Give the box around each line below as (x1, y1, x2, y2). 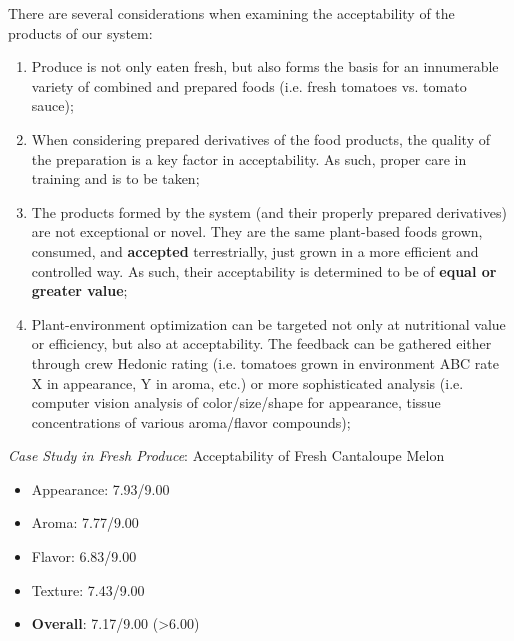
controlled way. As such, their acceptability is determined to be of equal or (31, 260, 497, 281)
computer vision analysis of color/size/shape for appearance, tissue (31, 392, 441, 413)
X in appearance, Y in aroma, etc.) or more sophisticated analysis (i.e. (31, 372, 464, 393)
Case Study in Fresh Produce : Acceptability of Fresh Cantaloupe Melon (8, 445, 445, 466)
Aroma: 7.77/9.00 (31, 512, 139, 533)
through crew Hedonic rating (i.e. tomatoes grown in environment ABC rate (31, 352, 499, 373)
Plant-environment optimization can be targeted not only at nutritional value (31, 313, 506, 334)
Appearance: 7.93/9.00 (31, 478, 170, 499)
